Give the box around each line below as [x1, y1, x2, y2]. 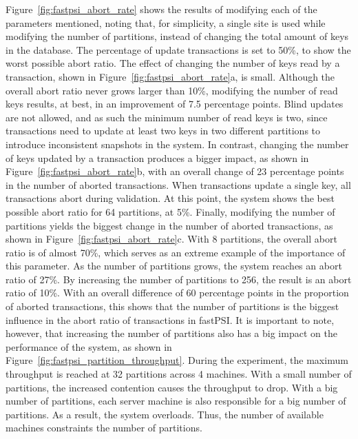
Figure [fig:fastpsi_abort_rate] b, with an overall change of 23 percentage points [6, 164, 344, 178]
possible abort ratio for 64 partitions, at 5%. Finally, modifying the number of [6, 204, 335, 218]
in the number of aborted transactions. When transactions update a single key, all [6, 177, 351, 192]
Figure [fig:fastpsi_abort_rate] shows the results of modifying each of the [6, 2, 317, 16]
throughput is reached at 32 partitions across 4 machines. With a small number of [6, 367, 352, 381]
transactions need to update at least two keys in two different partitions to [6, 123, 321, 138]
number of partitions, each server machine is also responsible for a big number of [6, 394, 346, 408]
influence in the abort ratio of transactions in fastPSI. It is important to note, [6, 312, 335, 327]
